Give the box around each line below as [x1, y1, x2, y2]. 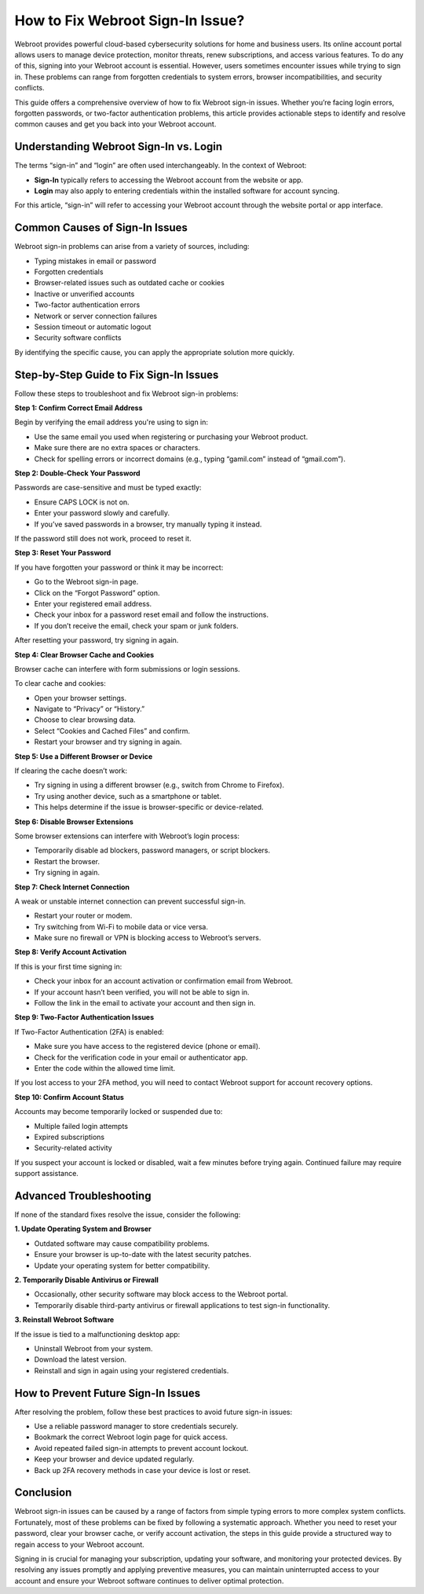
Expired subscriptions [34, 1132, 105, 1141]
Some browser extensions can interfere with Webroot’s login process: [14, 831, 239, 841]
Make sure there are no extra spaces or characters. [34, 443, 200, 453]
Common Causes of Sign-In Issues [14, 221, 188, 235]
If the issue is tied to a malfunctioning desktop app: [14, 1329, 181, 1339]
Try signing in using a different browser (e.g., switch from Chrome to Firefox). [34, 780, 285, 790]
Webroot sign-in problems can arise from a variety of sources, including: [14, 242, 250, 251]
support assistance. [14, 1169, 79, 1178]
